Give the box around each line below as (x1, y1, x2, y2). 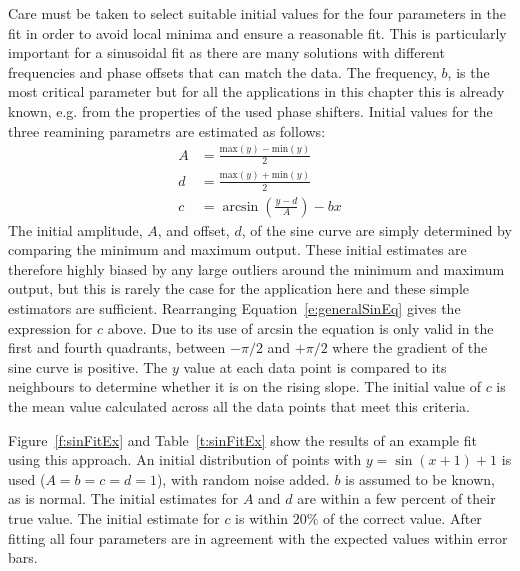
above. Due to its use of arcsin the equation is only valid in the (107, 317, 494, 338)
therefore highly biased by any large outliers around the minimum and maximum (8, 258, 505, 279)
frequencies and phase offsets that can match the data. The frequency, (8, 61, 437, 82)
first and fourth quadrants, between (8, 337, 226, 358)
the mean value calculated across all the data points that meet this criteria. (8, 396, 470, 416)
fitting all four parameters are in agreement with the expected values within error (8, 527, 508, 548)
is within (235, 507, 289, 528)
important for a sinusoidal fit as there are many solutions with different (8, 42, 445, 63)
